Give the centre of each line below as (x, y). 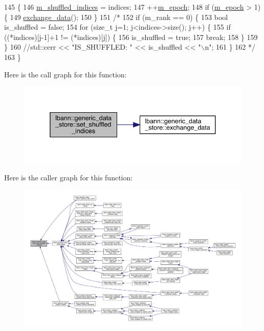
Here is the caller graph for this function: (69, 177)
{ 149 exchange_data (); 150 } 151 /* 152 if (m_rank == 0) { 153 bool (116, 17)
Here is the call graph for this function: (65, 74)
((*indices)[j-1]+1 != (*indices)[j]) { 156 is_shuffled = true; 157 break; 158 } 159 (131, 37)
